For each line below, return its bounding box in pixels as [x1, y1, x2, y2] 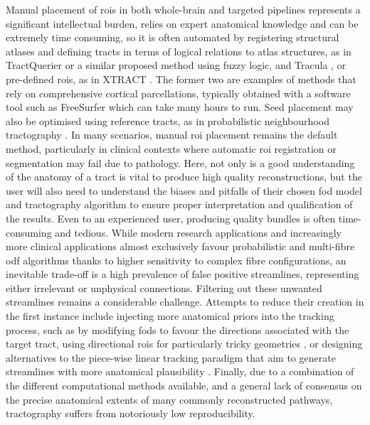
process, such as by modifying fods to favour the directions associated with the [6, 322, 349, 337]
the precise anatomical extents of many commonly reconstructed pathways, [6, 392, 333, 407]
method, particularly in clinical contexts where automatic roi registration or [6, 141, 337, 156]
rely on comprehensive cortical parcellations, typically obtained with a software [6, 85, 351, 100]
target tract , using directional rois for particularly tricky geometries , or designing [6, 336, 363, 351]
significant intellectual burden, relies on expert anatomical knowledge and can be [6, 16, 359, 31]
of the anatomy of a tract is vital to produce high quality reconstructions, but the [6, 169, 362, 184]
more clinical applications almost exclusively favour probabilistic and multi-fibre [6, 239, 355, 254]
